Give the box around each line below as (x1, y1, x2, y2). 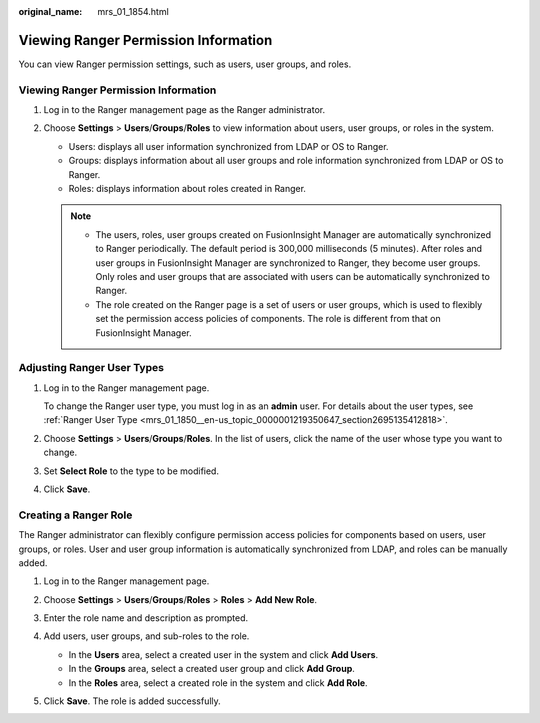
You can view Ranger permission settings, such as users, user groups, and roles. (18, 58, 352, 70)
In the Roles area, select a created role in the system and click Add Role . (68, 676, 369, 689)
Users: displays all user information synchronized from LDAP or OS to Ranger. (68, 140, 389, 152)
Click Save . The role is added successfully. (43, 695, 222, 707)
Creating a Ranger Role (18, 508, 133, 522)
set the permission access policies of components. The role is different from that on (95, 313, 441, 325)
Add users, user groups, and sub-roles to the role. (43, 630, 250, 642)
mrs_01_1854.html (97, 6, 169, 17)
